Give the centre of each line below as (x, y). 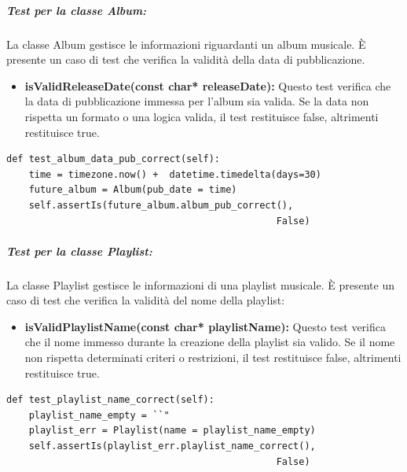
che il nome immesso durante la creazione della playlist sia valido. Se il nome (210, 342)
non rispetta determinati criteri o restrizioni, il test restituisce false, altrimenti (213, 358)
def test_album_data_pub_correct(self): (114, 159)
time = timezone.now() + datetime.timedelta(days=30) (175, 174)
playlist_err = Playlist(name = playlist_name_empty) (172, 431)
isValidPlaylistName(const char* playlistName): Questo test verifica (205, 326)
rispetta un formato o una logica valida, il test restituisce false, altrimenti (202, 116)
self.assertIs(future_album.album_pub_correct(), (161, 205)
